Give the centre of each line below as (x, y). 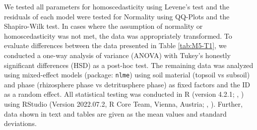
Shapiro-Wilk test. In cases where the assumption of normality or (103, 26)
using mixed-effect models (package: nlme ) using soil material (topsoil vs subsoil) (127, 75)
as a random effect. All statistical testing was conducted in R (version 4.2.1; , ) (124, 94)
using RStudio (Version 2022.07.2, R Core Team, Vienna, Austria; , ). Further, (123, 104)
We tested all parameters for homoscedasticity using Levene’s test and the (117, 6)
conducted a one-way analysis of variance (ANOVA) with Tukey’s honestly (117, 55)
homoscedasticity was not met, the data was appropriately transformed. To (118, 35)
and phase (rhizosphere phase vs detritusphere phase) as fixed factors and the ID (127, 84)
